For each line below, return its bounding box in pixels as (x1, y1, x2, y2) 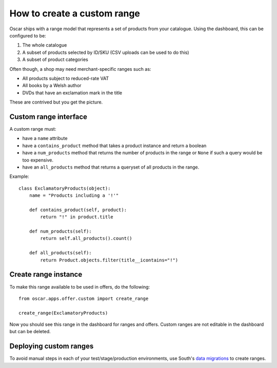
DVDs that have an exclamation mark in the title (22, 90, 123, 96)
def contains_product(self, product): (29, 207, 127, 213)
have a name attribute (22, 135, 68, 141)
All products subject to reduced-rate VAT (22, 75, 109, 81)
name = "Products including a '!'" (29, 193, 119, 198)
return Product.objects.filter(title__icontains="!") (40, 257, 179, 263)
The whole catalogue (22, 42, 67, 48)
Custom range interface (9, 112, 87, 121)
